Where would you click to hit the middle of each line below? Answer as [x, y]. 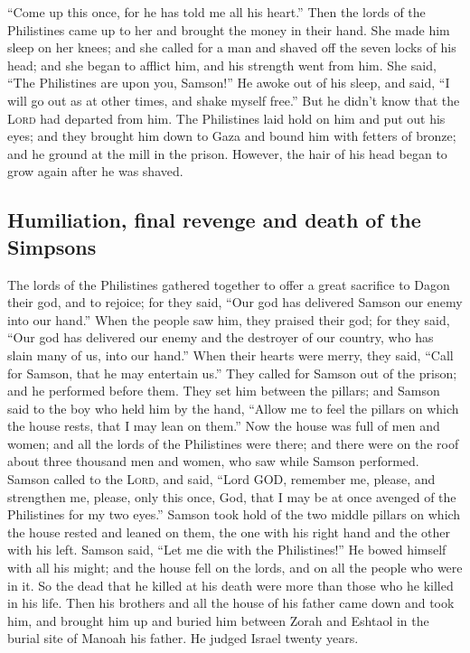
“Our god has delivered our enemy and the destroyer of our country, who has [221, 337]
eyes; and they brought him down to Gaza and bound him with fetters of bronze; [232, 136]
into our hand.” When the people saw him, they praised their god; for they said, [229, 319]
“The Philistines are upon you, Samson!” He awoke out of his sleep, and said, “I [229, 83]
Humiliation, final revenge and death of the [214, 220]
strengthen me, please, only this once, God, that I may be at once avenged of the [232, 496]
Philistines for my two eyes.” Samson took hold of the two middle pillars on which [234, 514]
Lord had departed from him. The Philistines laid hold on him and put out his [226, 118]
